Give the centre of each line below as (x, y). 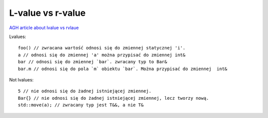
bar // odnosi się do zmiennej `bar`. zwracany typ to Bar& (93, 62)
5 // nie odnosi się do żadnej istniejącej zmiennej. (85, 91)
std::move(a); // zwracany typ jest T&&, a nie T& (81, 105)
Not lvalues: (21, 79)
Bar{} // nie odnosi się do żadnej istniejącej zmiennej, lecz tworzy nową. (114, 98)
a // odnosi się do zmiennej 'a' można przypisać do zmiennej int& (102, 55)
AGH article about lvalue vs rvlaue (44, 28)
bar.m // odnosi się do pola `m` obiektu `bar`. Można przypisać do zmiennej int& (123, 69)
